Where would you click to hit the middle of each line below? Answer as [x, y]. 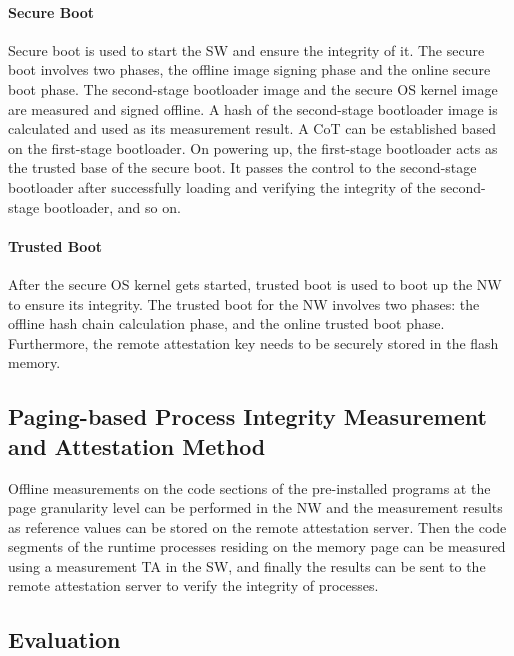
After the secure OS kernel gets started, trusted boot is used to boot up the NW [255, 283]
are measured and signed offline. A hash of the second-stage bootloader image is [253, 108]
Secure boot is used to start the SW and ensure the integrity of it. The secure [246, 49]
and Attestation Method [137, 445]
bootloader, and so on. [112, 206]
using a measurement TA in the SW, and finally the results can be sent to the [247, 565]
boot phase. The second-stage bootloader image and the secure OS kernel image [253, 88]
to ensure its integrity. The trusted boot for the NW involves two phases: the [244, 303]
